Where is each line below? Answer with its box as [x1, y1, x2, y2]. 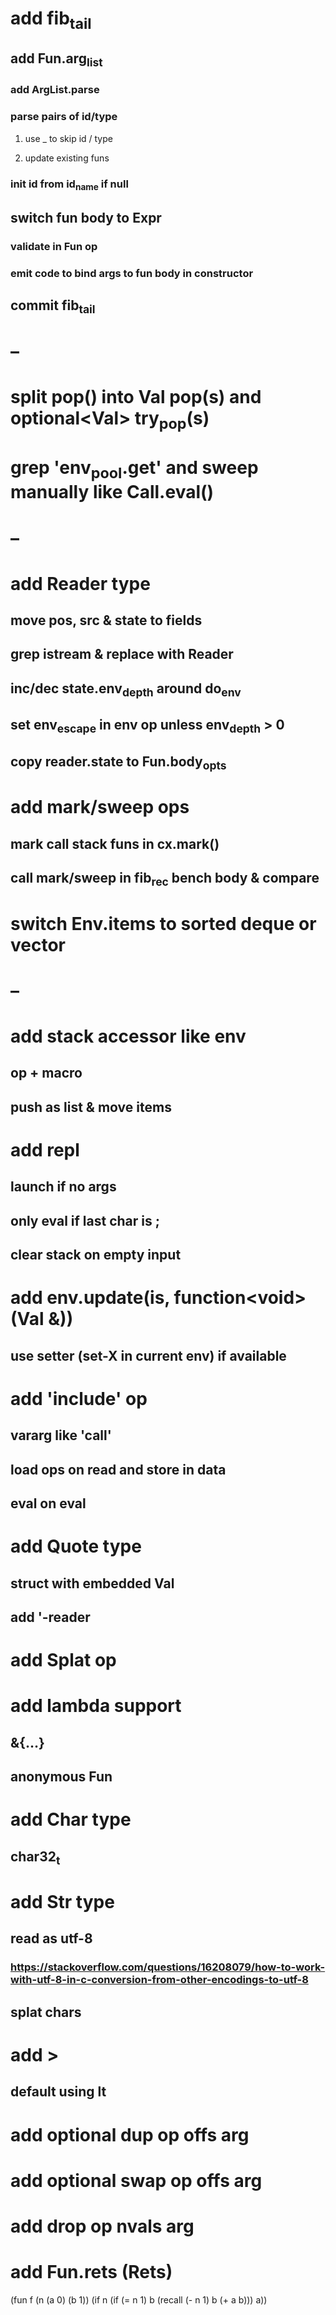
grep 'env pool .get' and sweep [10, 456, 259, 482]
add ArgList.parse [10, 83, 100, 97]
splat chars [10, 2003, 82, 2021]
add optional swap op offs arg [10, 2169, 263, 2192]
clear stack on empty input [10, 1247, 182, 1264]
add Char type [10, 1808, 132, 1831]
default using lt [10, 2083, 107, 2101]
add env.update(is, [10, 1287, 170, 1309]
